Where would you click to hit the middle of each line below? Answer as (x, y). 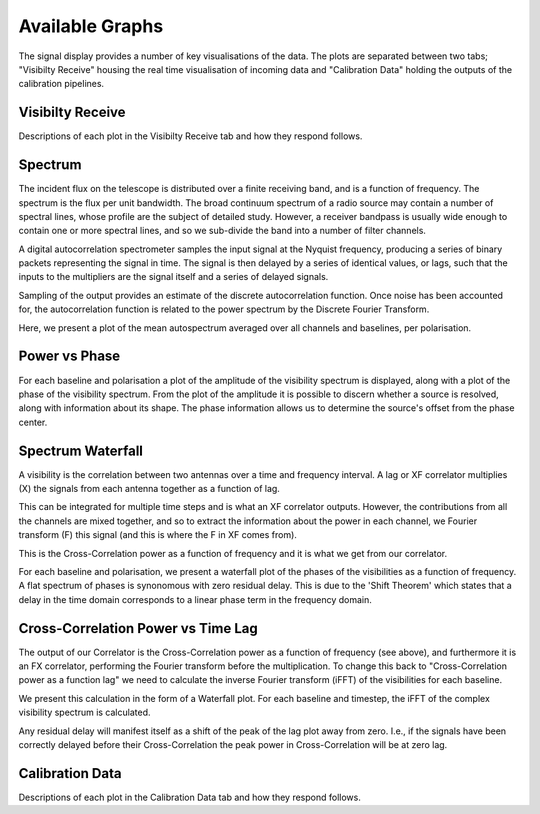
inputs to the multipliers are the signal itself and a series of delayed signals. (173, 277)
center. (33, 422)
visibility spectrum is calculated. (84, 712)
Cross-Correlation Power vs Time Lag (138, 628)
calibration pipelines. (61, 84)
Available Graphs (91, 26)
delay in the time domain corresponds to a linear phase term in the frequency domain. (195, 599)
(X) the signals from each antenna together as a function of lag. (149, 489)
